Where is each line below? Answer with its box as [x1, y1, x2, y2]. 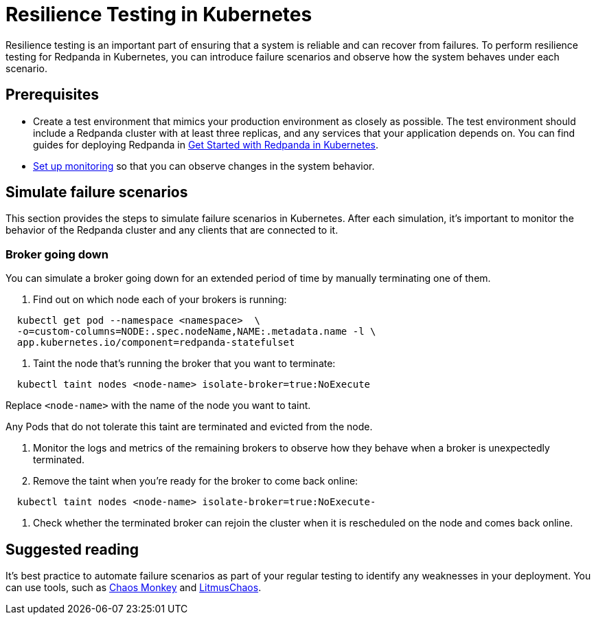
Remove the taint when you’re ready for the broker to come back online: [33, 475, 358, 487]
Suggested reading [5, 540, 139, 558]
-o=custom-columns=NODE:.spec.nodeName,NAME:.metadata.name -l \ [16, 326, 376, 337]
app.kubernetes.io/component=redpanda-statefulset [16, 337, 295, 348]
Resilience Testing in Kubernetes [5, 3, 312, 26]
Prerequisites [5, 86, 99, 104]
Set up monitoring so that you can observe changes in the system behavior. [33, 159, 375, 172]
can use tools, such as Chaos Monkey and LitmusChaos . [5, 582, 262, 594]
